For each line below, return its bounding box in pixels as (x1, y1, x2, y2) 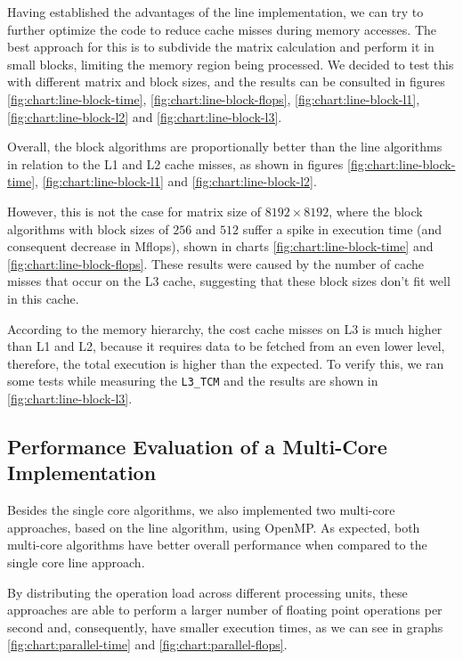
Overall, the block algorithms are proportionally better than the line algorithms (7, 137, 443, 156)
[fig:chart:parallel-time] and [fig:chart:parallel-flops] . (7, 635, 288, 654)
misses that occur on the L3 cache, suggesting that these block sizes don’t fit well (7, 272, 451, 290)
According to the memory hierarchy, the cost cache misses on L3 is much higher (7, 319, 443, 338)
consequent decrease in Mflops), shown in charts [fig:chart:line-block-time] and (7, 237, 434, 256)
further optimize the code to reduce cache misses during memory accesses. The (7, 20, 437, 38)
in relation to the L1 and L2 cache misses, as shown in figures (7, 154, 344, 173)
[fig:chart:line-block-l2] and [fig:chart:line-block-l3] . (7, 107, 282, 126)
